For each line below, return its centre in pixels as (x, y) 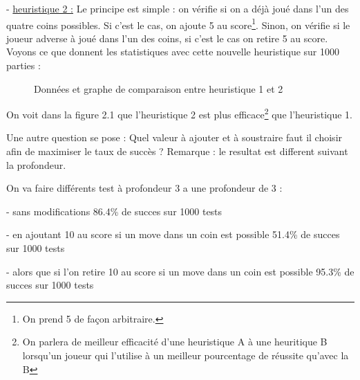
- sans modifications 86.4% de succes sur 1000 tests (114, 211)
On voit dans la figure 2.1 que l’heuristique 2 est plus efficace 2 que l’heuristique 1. (180, 113)
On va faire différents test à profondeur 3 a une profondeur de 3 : (144, 188)
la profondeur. (36, 164)
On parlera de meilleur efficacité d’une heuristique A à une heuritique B (175, 342)
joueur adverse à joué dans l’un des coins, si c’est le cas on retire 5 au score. (167, 38)
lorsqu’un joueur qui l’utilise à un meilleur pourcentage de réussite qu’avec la (186, 355)
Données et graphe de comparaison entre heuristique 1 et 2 (159, 88)
